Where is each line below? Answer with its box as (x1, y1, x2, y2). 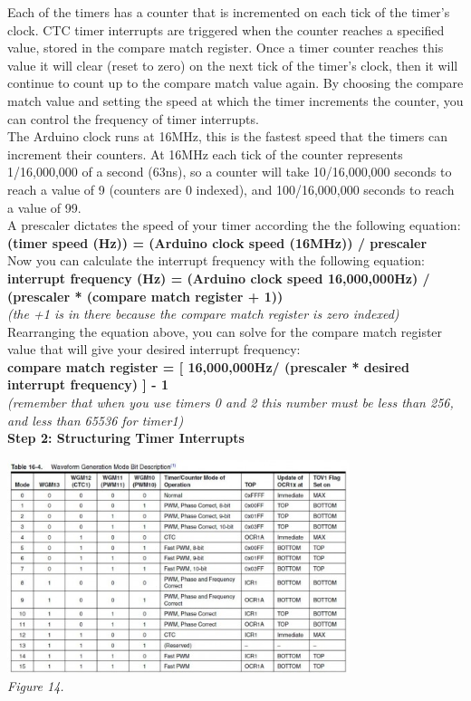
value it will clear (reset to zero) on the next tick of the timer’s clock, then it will (7, 55, 458, 74)
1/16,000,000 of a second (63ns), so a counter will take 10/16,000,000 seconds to (7, 162, 452, 181)
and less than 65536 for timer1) (7, 410, 184, 429)
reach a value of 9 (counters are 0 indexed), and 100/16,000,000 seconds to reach (7, 179, 455, 198)
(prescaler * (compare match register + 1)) (7, 286, 284, 305)
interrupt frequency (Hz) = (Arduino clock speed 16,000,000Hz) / (7, 268, 430, 287)
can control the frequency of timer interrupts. (7, 109, 259, 128)
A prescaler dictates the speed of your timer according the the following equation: (7, 216, 461, 235)
